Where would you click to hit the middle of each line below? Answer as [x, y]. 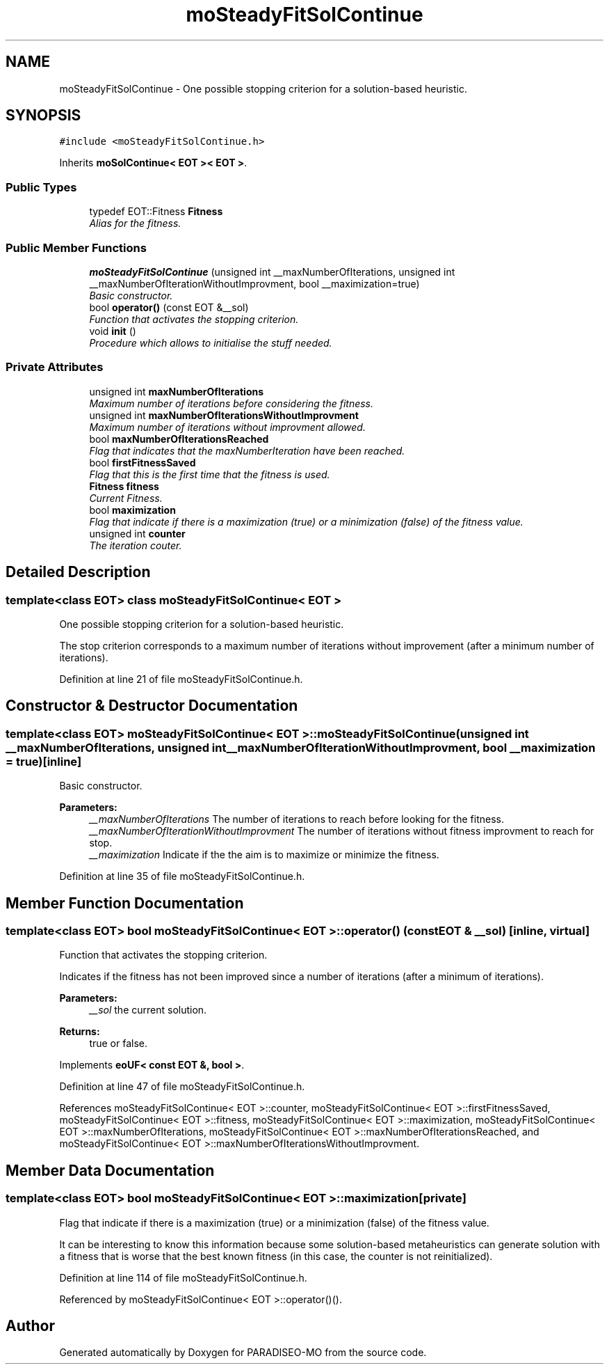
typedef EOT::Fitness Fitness [156, 212]
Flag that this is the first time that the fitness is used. [210, 474]
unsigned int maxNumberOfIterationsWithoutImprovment [224, 415]
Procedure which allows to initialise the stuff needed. [211, 342]
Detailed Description [78, 572]
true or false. [119, 1044]
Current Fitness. [126, 498]
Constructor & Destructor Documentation [152, 706]
